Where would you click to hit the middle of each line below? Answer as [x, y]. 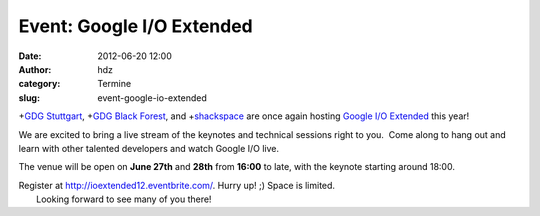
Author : [35, 69]
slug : [29, 97]
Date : [30, 56]
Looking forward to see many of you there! [124, 199]
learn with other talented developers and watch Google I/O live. [149, 148]
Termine [114, 84]
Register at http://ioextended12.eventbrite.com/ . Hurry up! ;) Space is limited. [176, 185]
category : [39, 84]
